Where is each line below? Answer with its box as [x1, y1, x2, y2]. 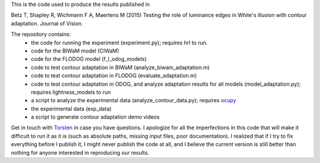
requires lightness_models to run [31, 89, 111, 96]
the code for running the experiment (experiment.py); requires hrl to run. [31, 39, 208, 46]
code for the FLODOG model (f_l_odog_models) [31, 56, 147, 63]
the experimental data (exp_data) [31, 105, 112, 112]
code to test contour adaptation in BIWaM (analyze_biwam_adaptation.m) [31, 64, 210, 71]
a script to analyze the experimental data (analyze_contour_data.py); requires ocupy [31, 97, 236, 104]
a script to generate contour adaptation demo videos [31, 113, 160, 120]
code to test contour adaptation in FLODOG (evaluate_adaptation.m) [31, 72, 197, 79]
